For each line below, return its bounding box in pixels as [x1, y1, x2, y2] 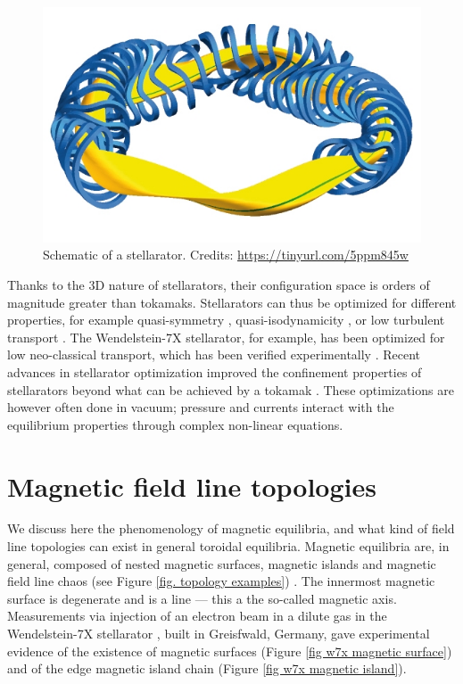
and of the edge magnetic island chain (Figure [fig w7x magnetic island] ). [7, 659, 407, 678]
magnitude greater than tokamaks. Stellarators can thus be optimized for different [7, 293, 457, 311]
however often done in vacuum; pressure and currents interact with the [7, 398, 394, 416]
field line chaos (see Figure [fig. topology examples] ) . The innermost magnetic [7, 572, 435, 590]
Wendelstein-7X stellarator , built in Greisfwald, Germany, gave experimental [7, 624, 430, 643]
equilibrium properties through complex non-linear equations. [7, 415, 343, 433]
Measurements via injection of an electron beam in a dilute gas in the [7, 606, 387, 625]
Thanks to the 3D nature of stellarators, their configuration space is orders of [7, 276, 430, 293]
